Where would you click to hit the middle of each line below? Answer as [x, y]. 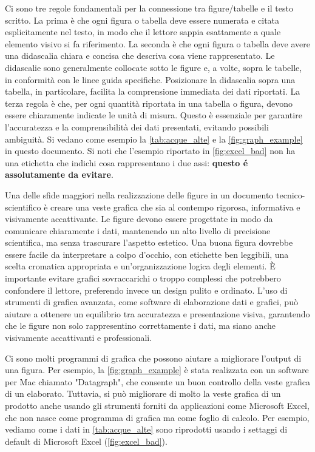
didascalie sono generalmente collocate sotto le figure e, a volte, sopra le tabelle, [154, 67]
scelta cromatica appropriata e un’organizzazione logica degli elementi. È [140, 266]
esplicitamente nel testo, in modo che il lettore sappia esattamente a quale [143, 32]
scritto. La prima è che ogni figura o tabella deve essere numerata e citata [142, 20]
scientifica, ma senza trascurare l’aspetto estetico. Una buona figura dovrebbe [149, 242]
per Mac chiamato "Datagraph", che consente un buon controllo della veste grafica [157, 381]
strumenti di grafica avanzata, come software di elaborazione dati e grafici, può [151, 302]
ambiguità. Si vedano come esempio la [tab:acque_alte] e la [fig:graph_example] [154, 139]
